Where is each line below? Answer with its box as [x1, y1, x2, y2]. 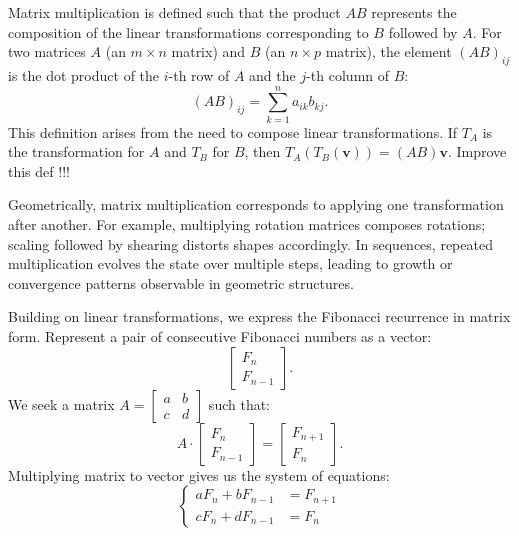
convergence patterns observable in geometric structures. [8, 272, 354, 293]
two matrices [8, 41, 86, 62]
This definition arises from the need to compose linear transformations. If [8, 121, 458, 142]
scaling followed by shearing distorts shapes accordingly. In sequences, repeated [8, 233, 493, 254]
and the [249, 64, 296, 85]
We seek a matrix [8, 393, 115, 414]
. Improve [447, 141, 507, 162]
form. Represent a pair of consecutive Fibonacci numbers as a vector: [8, 326, 432, 347]
